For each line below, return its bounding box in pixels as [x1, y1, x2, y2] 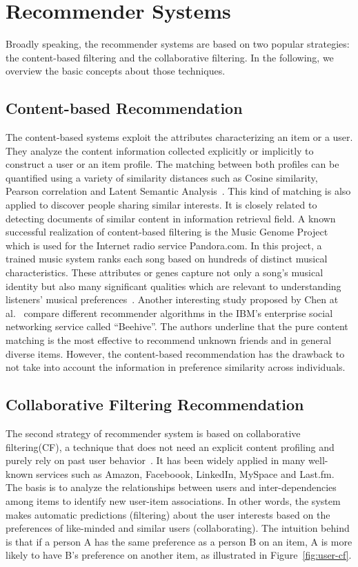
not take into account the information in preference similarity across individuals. [6, 360, 346, 374]
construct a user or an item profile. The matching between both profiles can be [6, 157, 339, 171]
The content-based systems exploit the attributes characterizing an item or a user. [6, 130, 353, 144]
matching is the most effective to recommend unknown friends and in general [6, 333, 332, 347]
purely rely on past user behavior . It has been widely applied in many [6, 453, 306, 468]
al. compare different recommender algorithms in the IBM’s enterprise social [6, 305, 333, 320]
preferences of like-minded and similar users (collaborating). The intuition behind [6, 521, 350, 535]
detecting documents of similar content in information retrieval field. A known [6, 211, 336, 225]
